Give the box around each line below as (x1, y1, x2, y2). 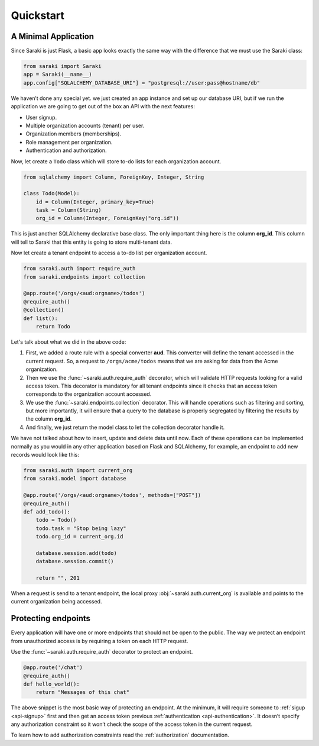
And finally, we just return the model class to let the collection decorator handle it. (25, 424, 224, 431)
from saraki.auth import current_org (23, 467, 133, 474)
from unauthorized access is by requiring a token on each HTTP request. (11, 637, 188, 644)
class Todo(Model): (23, 190, 80, 197)
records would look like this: (11, 451, 80, 458)
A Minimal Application (11, 31, 95, 41)
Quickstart (11, 9, 65, 22)
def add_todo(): (23, 508, 71, 515)
